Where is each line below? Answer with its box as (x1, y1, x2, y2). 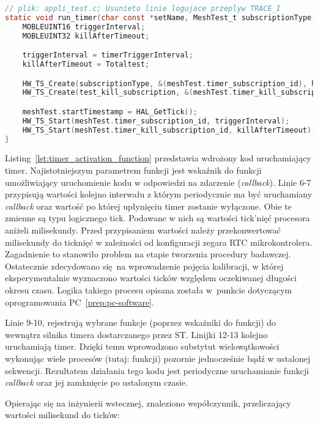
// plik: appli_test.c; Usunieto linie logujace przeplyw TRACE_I (5, 4, 281, 13)
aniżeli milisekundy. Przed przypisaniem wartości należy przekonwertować (5, 224, 281, 237)
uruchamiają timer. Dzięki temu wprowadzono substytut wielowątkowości (5, 340, 279, 353)
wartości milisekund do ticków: (5, 408, 120, 421)
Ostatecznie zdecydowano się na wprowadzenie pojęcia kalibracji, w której (5, 259, 284, 272)
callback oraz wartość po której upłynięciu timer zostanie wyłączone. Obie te (5, 199, 292, 212)
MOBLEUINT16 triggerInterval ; (22, 22, 146, 31)
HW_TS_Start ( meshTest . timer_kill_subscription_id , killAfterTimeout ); (22, 125, 316, 134)
